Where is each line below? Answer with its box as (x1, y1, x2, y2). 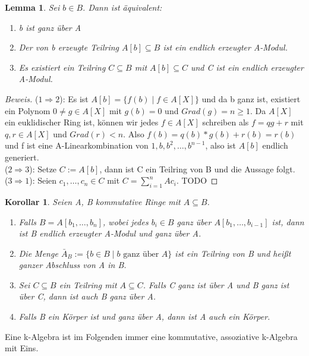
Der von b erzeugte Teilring (18, 41, 119, 53)
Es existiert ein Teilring (18, 61, 106, 73)
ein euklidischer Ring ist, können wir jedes (5, 116, 159, 128)
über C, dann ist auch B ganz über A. (18, 290, 156, 303)
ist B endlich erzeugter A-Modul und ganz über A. (18, 227, 201, 240)
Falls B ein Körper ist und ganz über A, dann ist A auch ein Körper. (18, 310, 270, 323)
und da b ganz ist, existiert (201, 92, 301, 105)
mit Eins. (5, 342, 39, 354)
